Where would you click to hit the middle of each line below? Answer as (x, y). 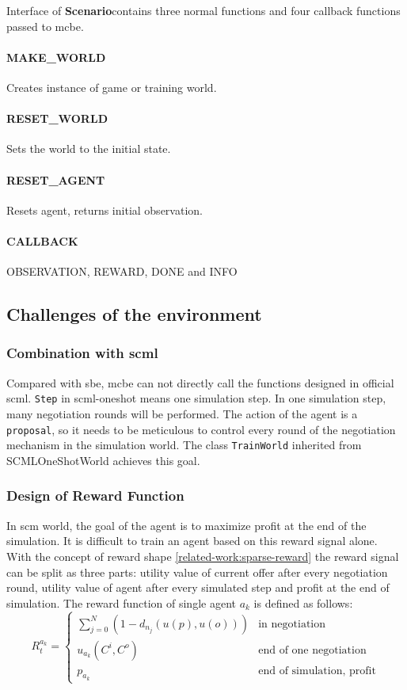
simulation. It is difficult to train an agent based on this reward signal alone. (192, 541)
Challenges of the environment (134, 314)
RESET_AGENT (56, 179)
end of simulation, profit (317, 671)
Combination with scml (82, 353)
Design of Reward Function (95, 496)
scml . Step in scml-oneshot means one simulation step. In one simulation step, (196, 398)
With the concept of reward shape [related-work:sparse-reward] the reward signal (203, 556)
